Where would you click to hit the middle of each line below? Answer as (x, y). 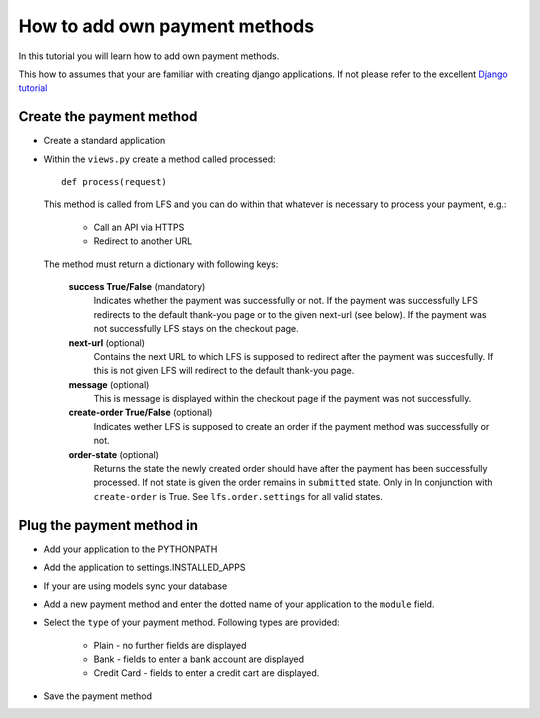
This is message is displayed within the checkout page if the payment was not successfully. (282, 399)
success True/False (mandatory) (137, 286)
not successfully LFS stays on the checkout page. (196, 329)
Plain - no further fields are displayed (170, 645)
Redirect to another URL (143, 241)
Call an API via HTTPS (139, 227)
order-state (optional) (114, 454)
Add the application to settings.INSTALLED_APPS (144, 567)
